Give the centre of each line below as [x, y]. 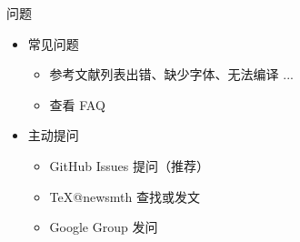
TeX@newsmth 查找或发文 [125, 196]
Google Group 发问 [104, 227]
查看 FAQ [77, 104]
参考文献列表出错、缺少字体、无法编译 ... [171, 74]
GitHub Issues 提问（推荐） [129, 165]
